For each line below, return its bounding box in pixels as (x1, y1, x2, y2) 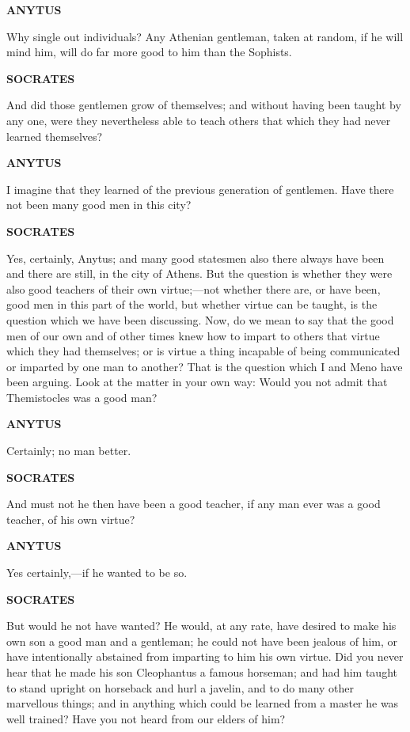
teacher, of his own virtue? (6, 510, 135, 527)
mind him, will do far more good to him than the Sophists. (6, 44, 292, 60)
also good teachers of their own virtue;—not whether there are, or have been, (6, 280, 381, 297)
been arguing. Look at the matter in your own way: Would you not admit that (6, 374, 388, 390)
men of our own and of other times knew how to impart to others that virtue (6, 327, 380, 343)
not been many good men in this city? (6, 196, 192, 213)
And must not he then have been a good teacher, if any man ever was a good (6, 495, 381, 512)
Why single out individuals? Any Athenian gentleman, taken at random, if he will (6, 28, 404, 44)
